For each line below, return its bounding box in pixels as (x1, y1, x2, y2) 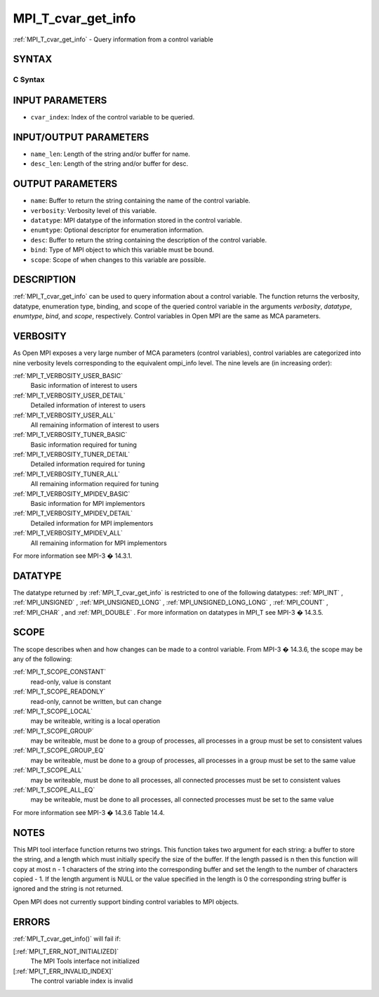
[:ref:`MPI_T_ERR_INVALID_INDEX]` (13, 967, 114, 975)
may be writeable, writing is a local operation (30, 717, 161, 725)
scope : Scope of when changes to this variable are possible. (30, 255, 206, 263)
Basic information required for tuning (30, 440, 137, 449)
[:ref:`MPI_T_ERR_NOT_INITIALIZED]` (13, 947, 119, 956)
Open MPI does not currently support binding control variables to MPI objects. (13, 897, 239, 906)
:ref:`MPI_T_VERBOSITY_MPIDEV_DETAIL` (13, 509, 133, 518)
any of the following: (13, 654, 73, 663)
